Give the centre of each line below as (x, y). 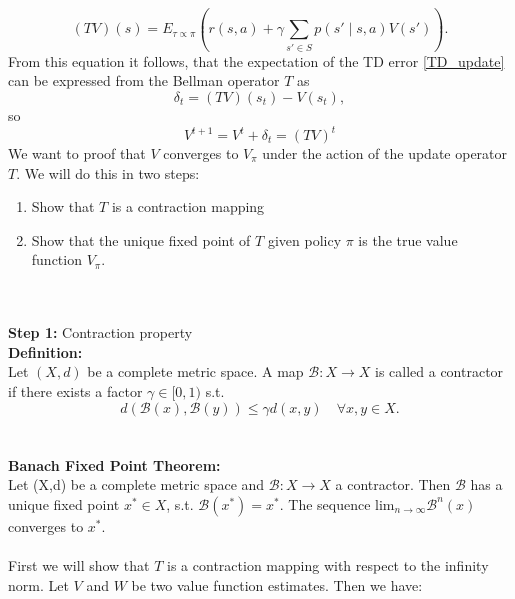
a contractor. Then (393, 484)
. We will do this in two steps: (108, 172)
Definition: (45, 351)
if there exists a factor (75, 390)
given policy (304, 239)
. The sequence (325, 503)
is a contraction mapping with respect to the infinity (328, 565)
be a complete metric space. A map (195, 371)
